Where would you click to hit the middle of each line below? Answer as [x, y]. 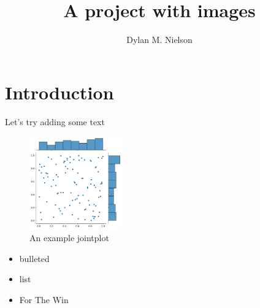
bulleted [34, 258]
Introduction [59, 92]
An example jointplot [69, 238]
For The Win [44, 299]
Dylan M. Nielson [159, 40]
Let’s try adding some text [55, 121]
